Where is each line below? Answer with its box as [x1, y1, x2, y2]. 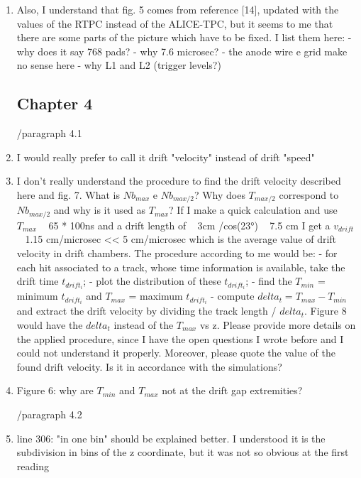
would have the [16, 317, 83, 332]
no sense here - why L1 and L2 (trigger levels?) [16, 58, 221, 72]
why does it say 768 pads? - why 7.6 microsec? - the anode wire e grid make [16, 43, 348, 58]
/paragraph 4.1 [16, 126, 82, 141]
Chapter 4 [16, 92, 93, 114]
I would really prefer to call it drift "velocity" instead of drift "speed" [16, 149, 315, 164]
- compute [211, 288, 255, 303]
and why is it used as [53, 202, 146, 217]
